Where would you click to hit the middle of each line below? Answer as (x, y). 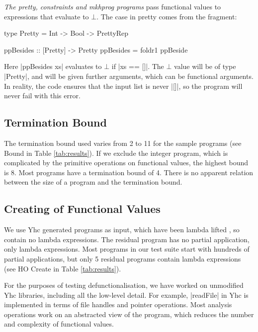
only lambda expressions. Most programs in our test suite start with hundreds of (127, 249)
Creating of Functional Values (82, 209)
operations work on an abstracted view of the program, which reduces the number (129, 314)
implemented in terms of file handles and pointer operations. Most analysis (118, 304)
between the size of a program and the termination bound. (93, 182)
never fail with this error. (42, 96)
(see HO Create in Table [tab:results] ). (63, 268)
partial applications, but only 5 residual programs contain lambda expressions (123, 258)
